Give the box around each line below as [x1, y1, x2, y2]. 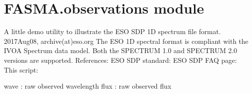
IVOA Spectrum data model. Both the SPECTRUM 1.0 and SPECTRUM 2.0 [4, 45, 237, 56]
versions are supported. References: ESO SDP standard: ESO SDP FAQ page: [4, 55, 237, 65]
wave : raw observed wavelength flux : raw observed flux [4, 81, 172, 91]
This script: [4, 64, 39, 75]
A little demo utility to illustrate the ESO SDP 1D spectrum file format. [4, 26, 221, 37]
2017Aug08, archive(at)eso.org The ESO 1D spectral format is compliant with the [4, 36, 249, 46]
